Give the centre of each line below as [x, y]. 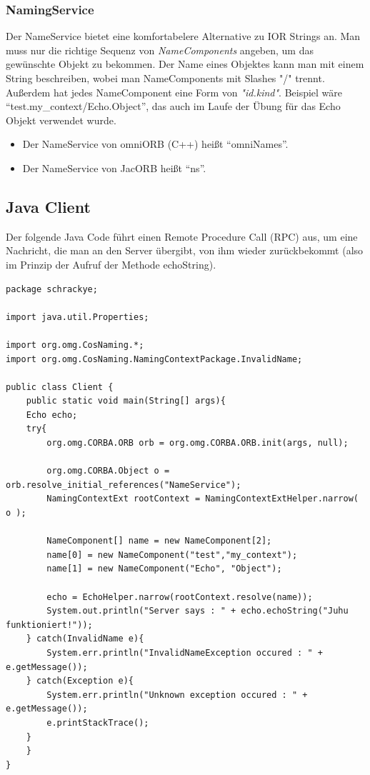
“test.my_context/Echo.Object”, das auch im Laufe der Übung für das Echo [173, 106]
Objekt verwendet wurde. [61, 120]
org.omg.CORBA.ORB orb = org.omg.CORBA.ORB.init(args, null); [197, 443]
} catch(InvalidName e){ [85, 639]
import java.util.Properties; [77, 317]
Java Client [48, 206]
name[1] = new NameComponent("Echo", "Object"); [164, 569]
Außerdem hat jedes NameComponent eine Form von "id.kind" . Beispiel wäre [174, 92]
